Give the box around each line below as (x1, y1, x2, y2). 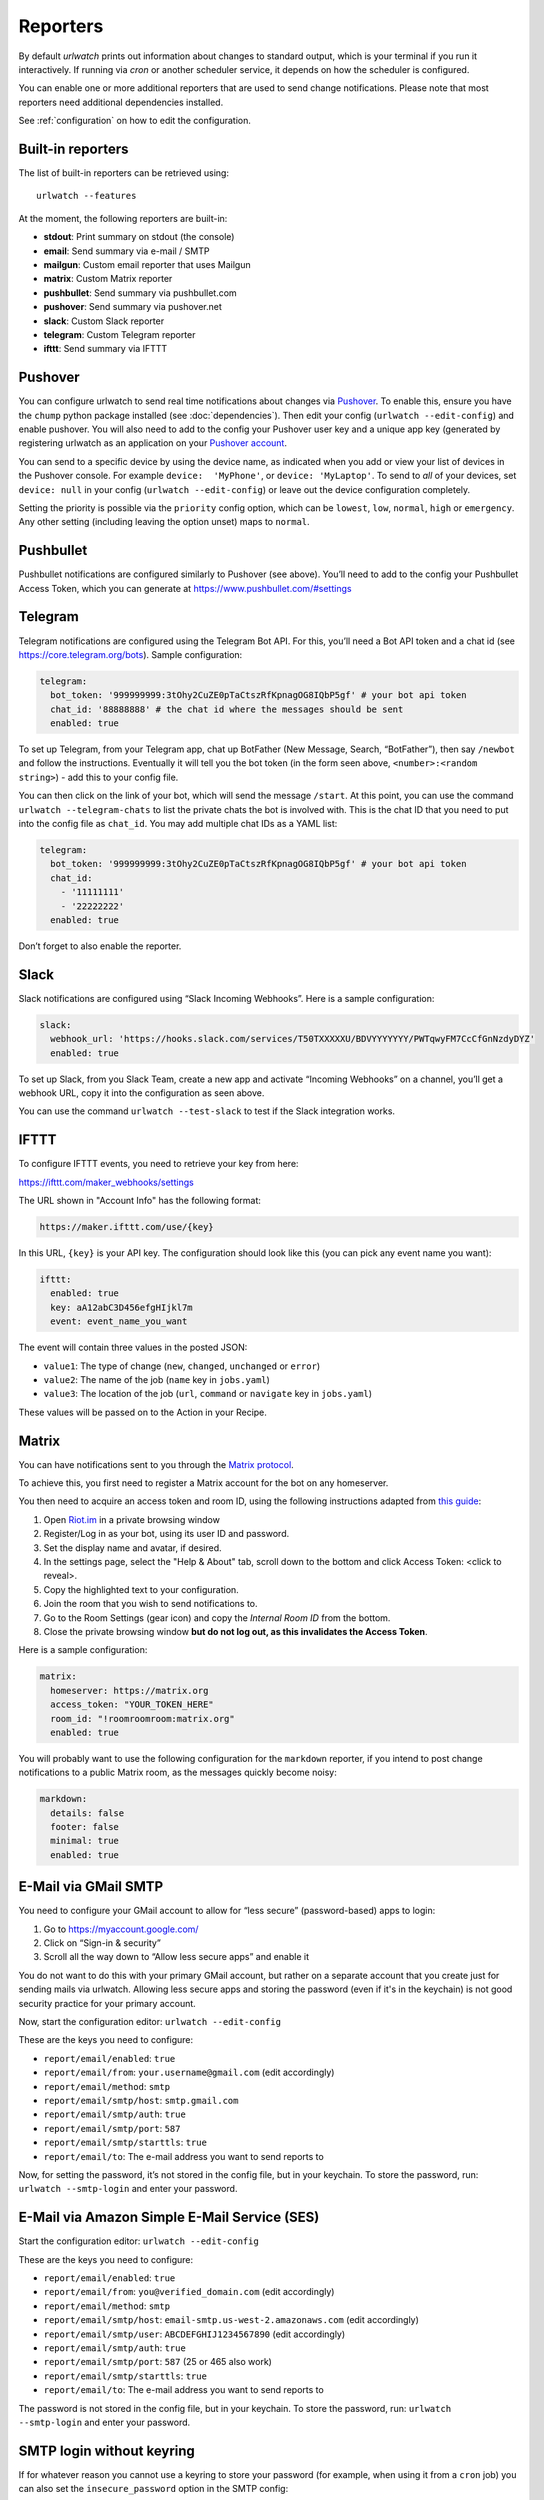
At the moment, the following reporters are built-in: (18, 212, 228, 224)
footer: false (50, 1821, 120, 1833)
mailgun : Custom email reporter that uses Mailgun (43, 258, 251, 270)
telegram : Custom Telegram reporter (43, 328, 196, 340)
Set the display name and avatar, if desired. (43, 1541, 222, 1554)
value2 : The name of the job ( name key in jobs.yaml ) (43, 1373, 270, 1385)
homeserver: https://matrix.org (50, 1685, 209, 1696)
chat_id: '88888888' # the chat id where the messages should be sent (50, 703, 404, 715)
